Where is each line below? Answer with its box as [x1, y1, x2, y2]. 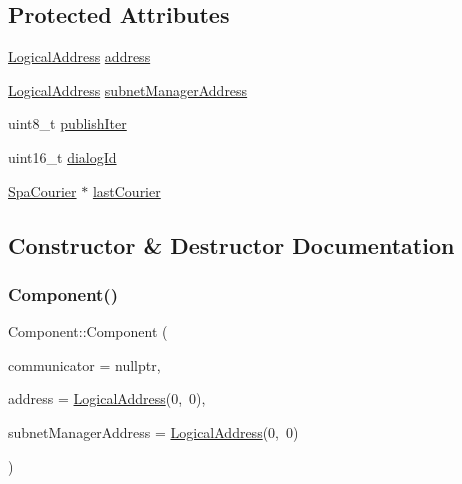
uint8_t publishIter [8, 113, 127, 134]
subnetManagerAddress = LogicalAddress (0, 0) [8, 421, 299, 442]
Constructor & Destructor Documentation [8, 229, 455, 260]
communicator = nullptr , [8, 354, 161, 375]
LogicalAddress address [8, 46, 151, 67]
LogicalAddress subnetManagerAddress [8, 79, 248, 100]
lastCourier [92, 180, 161, 201]
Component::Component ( [8, 321, 168, 342]
